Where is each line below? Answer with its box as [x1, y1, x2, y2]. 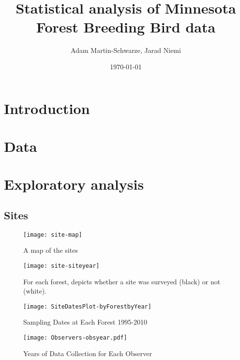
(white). [23, 286, 47, 296]
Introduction [4, 98, 90, 118]
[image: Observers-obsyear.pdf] [23, 334, 127, 341]
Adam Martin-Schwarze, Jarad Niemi [71, 45, 181, 55]
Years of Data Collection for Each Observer [23, 348, 152, 358]
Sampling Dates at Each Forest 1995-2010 [23, 317, 147, 327]
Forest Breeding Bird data [36, 17, 216, 37]
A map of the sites [23, 245, 78, 255]
